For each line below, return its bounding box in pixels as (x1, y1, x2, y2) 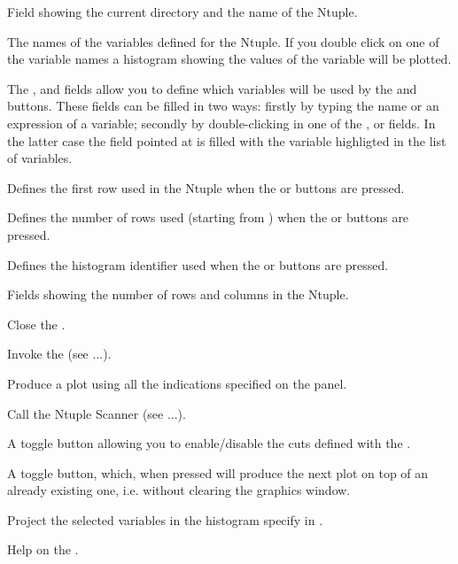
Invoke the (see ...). (7, 344, 112, 363)
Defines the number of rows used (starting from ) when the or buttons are (7, 208, 409, 227)
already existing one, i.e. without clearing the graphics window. (7, 481, 351, 499)
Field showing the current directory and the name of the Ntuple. (7, 3, 358, 20)
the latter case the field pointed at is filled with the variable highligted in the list (7, 131, 446, 150)
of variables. (7, 149, 73, 167)
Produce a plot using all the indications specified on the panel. (7, 374, 347, 392)
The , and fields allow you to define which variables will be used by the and (7, 79, 417, 97)
